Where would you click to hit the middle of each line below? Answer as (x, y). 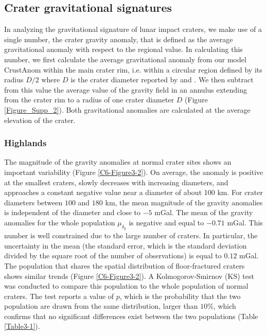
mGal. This (245, 222)
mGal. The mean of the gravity (204, 212)
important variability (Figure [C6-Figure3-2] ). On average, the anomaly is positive (134, 172)
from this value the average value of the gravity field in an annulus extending (126, 89)
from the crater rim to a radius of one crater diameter (89, 100)
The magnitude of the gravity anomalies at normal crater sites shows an (118, 162)
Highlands (25, 143)
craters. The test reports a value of (59, 296)
